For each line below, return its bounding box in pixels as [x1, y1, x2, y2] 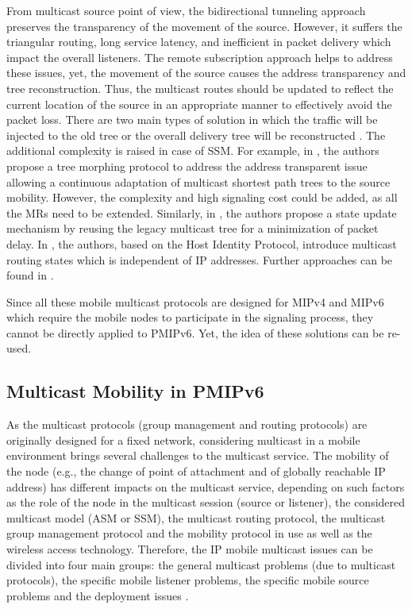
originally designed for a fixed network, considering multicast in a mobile [6, 431, 360, 448]
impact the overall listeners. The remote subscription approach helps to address [6, 48, 393, 65]
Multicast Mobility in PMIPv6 [6, 379, 264, 403]
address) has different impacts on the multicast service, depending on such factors [6, 478, 405, 495]
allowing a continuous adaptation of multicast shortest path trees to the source [6, 173, 391, 190]
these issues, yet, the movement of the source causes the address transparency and [6, 64, 406, 81]
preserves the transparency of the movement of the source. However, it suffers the [6, 17, 402, 34]
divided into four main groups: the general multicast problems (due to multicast [6, 556, 396, 572]
